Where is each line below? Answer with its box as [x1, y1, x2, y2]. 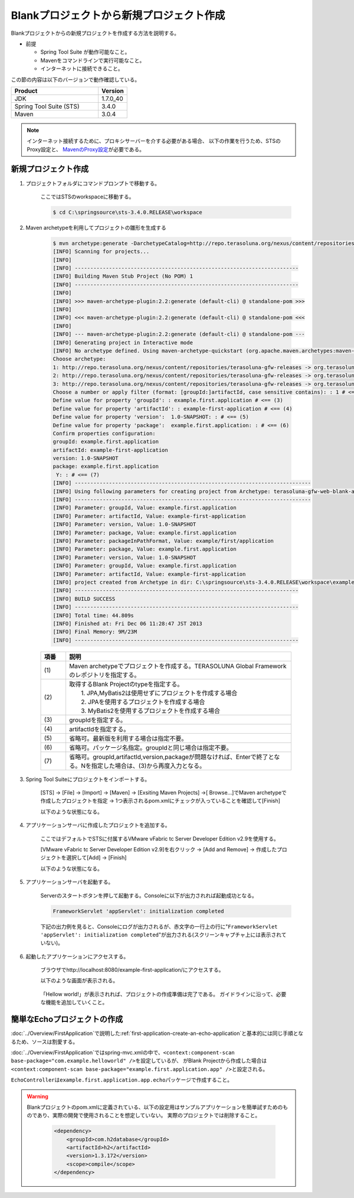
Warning [27, 1093, 48, 1100]
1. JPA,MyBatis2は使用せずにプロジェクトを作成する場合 [80, 689, 238, 697]
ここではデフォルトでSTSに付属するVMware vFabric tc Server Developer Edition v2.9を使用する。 [40, 835, 280, 842]
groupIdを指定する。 [68, 715, 127, 724]
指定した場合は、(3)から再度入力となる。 [91, 761, 206, 770]
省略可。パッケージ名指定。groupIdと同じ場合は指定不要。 [68, 743, 232, 751]
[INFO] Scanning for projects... [53, 248, 150, 255]
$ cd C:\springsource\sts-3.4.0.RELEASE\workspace [53, 209, 203, 216]
